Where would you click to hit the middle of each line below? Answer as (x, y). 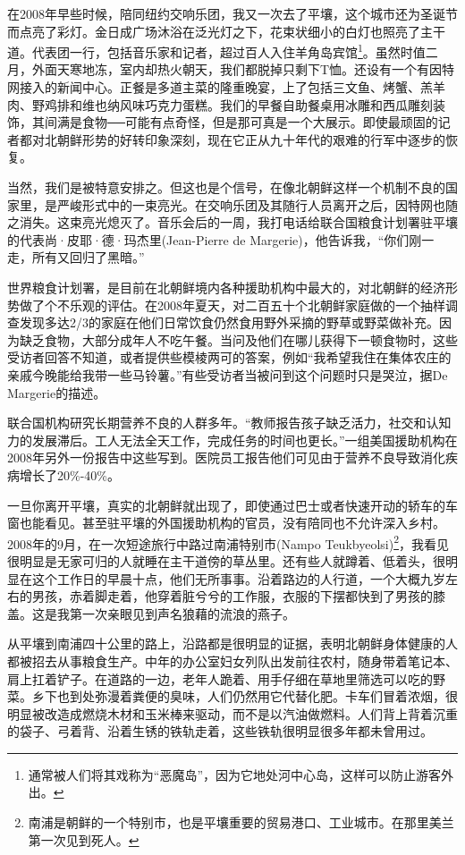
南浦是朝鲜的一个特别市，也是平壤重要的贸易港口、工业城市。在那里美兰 (241, 822)
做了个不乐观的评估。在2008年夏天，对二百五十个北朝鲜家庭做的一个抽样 (232, 305)
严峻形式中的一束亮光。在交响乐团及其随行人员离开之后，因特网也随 (257, 204)
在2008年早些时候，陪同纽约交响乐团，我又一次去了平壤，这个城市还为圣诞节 (232, 13)
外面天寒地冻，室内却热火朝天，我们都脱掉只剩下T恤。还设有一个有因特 (243, 69)
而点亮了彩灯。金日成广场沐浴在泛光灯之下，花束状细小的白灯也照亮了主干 (226, 31)
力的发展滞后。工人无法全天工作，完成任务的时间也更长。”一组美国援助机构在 (232, 440)
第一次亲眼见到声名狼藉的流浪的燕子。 (182, 613)
